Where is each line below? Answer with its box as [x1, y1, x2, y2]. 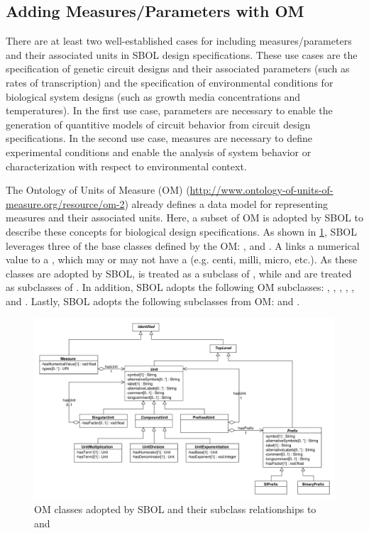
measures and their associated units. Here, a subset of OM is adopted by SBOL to [6, 210, 363, 225]
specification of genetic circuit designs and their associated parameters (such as [6, 61, 350, 76]
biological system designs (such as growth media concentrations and [6, 89, 301, 104]
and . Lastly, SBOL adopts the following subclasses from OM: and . [6, 293, 300, 308]
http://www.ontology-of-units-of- [189, 182, 334, 197]
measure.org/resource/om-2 [6, 196, 125, 211]
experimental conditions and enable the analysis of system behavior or [6, 144, 312, 159]
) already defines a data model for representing [124, 196, 329, 211]
